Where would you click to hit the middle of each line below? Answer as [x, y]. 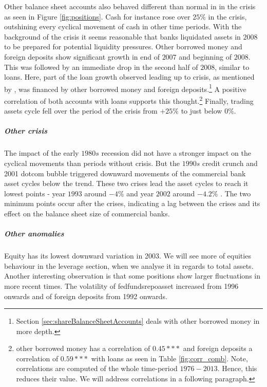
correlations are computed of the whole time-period [97, 368]
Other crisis [26, 131]
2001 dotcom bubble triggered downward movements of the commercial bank [125, 173]
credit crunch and [230, 163]
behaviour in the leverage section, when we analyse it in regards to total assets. [129, 265]
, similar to [232, 67]
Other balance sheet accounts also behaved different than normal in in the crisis [130, 6]
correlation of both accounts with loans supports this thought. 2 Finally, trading [129, 100]
